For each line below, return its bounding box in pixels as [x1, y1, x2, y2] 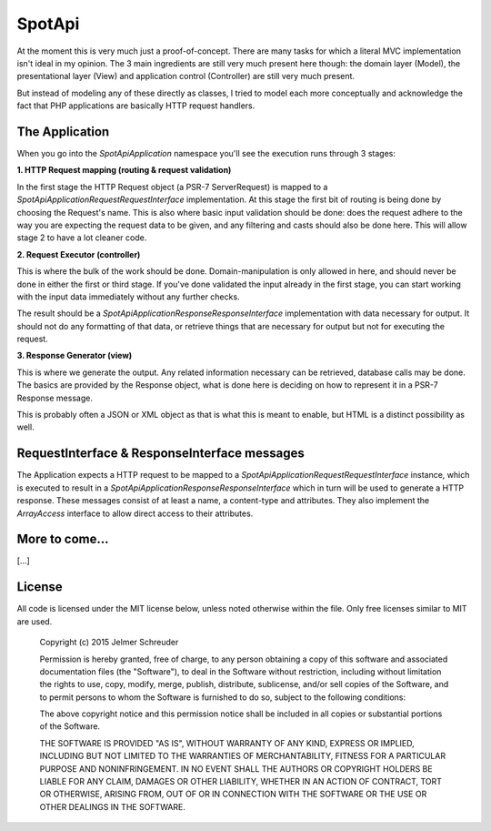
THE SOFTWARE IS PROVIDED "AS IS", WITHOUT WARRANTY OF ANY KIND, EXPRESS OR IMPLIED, [39, 737, 416, 748]
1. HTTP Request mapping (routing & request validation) [16, 165, 232, 176]
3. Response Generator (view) [16, 350, 133, 361]
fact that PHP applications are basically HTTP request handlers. [16, 100, 256, 111]
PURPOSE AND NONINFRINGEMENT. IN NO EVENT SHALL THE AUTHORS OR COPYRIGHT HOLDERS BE [39, 763, 433, 774]
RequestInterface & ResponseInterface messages [16, 446, 305, 461]
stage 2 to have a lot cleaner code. [16, 232, 147, 243]
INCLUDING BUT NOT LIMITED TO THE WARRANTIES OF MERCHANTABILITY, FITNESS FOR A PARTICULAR [39, 751, 446, 762]
